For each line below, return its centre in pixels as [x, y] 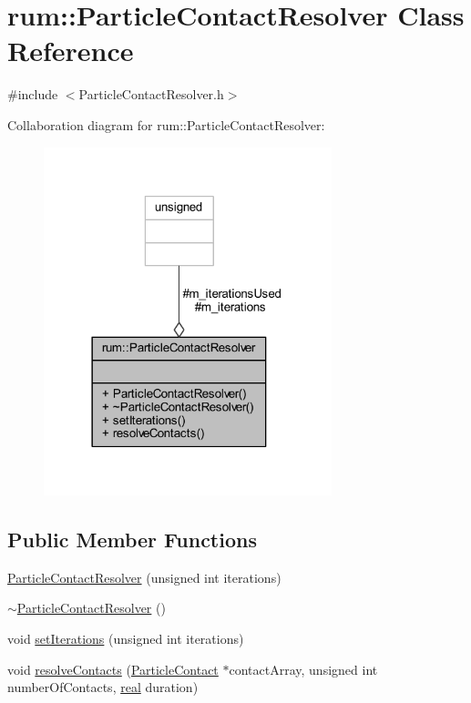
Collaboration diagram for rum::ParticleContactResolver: [166, 124]
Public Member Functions [132, 539]
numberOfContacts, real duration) [103, 687]
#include [33, 94]
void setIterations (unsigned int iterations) [126, 638]
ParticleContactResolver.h [151, 94]
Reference [71, 51]
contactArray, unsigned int [303, 669]
